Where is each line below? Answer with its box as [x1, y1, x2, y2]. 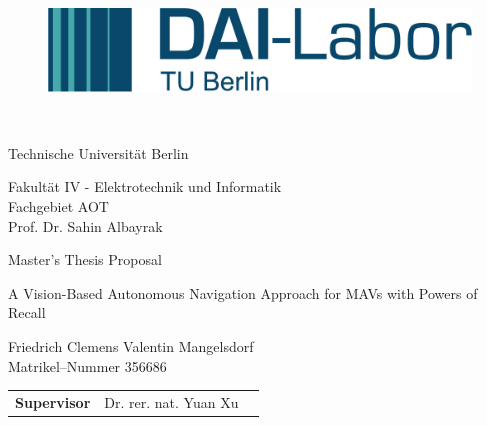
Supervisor [15, 391, 91, 412]
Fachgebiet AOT [8, 196, 109, 217]
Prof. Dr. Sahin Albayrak [8, 215, 163, 236]
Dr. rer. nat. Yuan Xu [104, 391, 239, 412]
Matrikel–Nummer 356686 [8, 355, 167, 376]
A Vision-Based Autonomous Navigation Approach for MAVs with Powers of [8, 282, 478, 303]
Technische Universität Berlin [8, 142, 189, 163]
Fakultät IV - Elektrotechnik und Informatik [8, 176, 282, 197]
